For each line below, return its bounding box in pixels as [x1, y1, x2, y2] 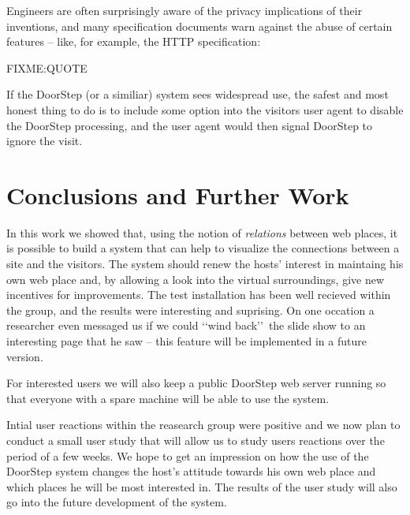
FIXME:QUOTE [6, 59, 88, 76]
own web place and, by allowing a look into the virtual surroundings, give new [6, 271, 385, 287]
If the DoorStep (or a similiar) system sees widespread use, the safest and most [6, 86, 389, 103]
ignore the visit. [6, 132, 83, 149]
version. [6, 348, 43, 364]
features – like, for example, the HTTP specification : [6, 33, 261, 50]
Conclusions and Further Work [6, 178, 349, 211]
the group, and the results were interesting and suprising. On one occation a [6, 301, 375, 318]
